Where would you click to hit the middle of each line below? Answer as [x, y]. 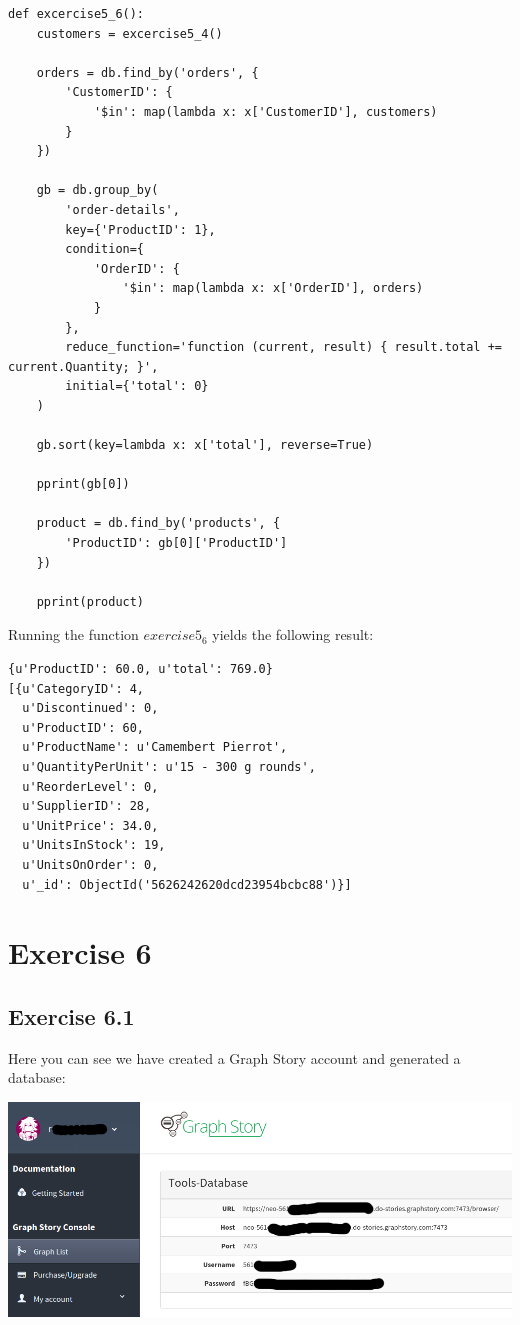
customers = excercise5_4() [129, 33]
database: [37, 1077]
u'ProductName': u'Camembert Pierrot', [155, 747]
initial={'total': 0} [137, 386]
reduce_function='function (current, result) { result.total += [283, 347]
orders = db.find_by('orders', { [147, 72]
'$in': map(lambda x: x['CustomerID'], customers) [265, 111]
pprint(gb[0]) [83, 484]
